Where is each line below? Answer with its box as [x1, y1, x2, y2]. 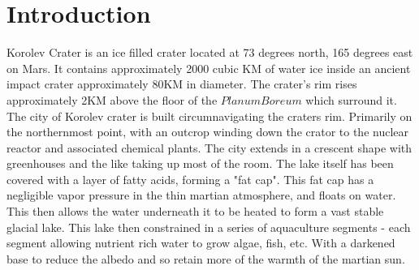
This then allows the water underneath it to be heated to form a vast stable [6, 203, 384, 220]
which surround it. [305, 91, 397, 108]
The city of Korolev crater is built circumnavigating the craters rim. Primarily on [6, 107, 413, 124]
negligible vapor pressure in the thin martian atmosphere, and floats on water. [6, 186, 396, 204]
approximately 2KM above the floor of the [6, 91, 218, 108]
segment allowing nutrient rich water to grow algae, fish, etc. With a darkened [6, 234, 395, 251]
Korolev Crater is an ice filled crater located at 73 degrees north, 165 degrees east [6, 44, 413, 61]
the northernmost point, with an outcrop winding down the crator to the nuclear [6, 123, 409, 140]
